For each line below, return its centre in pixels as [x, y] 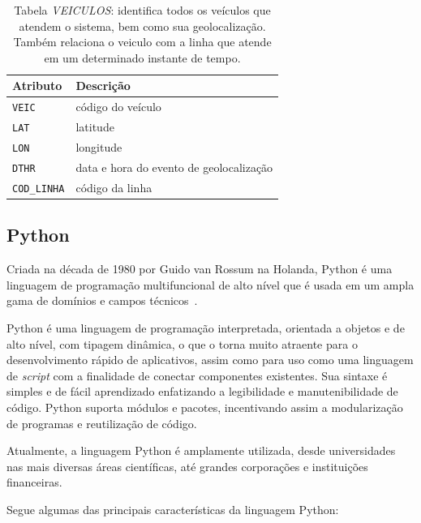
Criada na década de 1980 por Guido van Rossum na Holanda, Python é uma [200, 269]
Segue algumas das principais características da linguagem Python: [173, 509]
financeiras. [34, 482]
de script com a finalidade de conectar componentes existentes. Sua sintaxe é [197, 375]
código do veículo [118, 107]
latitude [95, 127]
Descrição [103, 86]
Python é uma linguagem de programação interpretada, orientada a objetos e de [206, 327]
